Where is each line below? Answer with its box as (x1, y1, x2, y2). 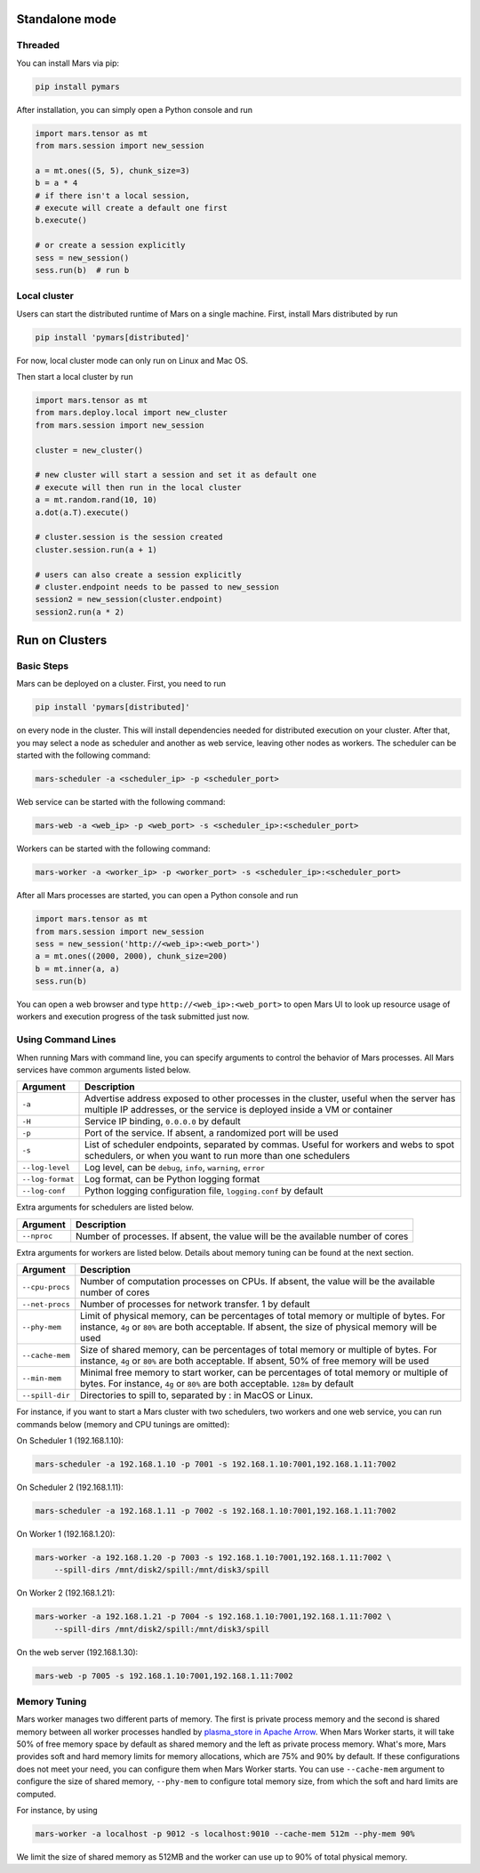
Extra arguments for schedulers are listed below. (16, 1202, 195, 1213)
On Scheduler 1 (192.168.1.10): (16, 1435, 124, 1445)
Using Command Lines (16, 1033, 116, 1046)
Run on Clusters (16, 632, 108, 648)
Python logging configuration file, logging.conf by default (84, 1185, 324, 1197)
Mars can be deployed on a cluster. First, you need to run (16, 679, 227, 689)
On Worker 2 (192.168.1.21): (16, 1588, 116, 1598)
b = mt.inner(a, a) (35, 963, 120, 974)
